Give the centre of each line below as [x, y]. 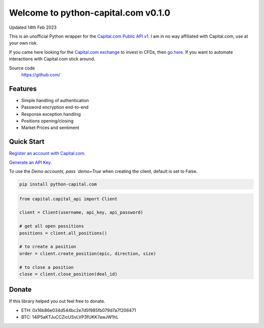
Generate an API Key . [31, 162]
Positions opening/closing [47, 121]
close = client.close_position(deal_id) [68, 274]
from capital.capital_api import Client [68, 199]
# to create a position [48, 247]
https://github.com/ [41, 75]
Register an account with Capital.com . [47, 153]
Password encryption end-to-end [55, 107]
